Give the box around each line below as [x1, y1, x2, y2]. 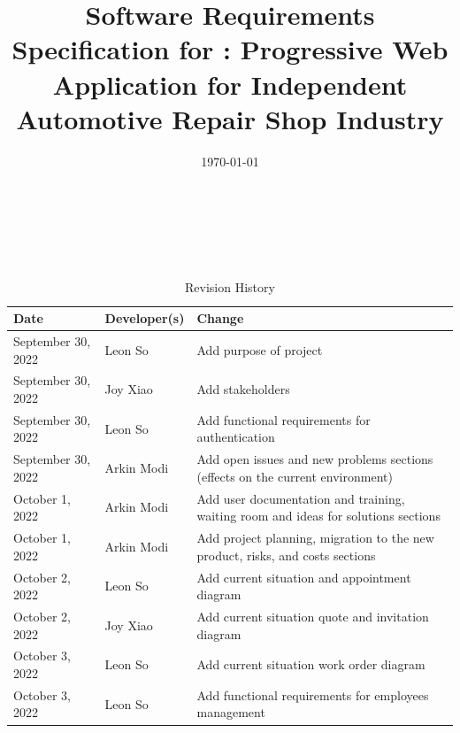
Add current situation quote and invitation [196, 606, 429, 625]
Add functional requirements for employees [196, 685, 429, 704]
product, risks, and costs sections [196, 545, 376, 564]
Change [196, 309, 244, 328]
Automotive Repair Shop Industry [16, 100, 444, 136]
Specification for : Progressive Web [11, 31, 448, 67]
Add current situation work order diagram [196, 655, 425, 674]
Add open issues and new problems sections [196, 450, 433, 468]
